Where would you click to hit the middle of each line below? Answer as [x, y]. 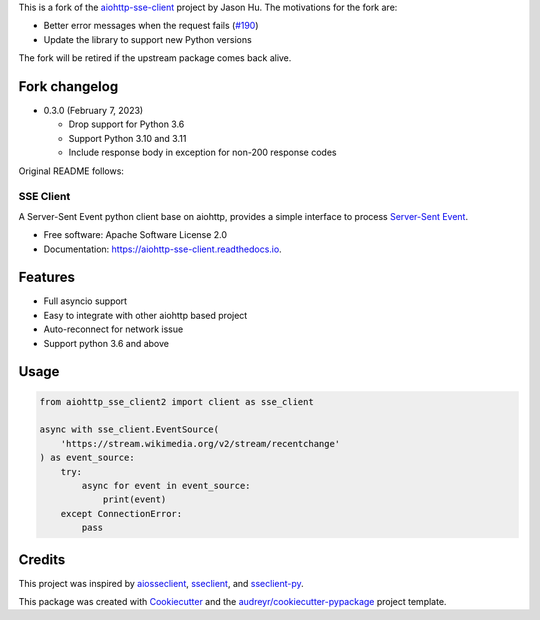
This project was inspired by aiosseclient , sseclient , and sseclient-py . [161, 583]
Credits [42, 559]
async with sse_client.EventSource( [129, 429]
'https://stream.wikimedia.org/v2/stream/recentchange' [200, 443]
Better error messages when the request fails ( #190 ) [151, 26]
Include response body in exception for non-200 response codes [202, 152]
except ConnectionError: [121, 513]
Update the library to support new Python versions [147, 39]
